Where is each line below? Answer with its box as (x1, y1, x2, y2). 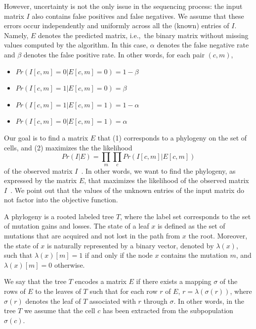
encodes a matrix (75, 276, 127, 286)
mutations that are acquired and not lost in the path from (4, 231, 180, 241)
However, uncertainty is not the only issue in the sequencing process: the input (4, 1, 243, 11)
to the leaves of (35, 286, 81, 296)
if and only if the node (85, 250, 153, 260)
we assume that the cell (24, 305, 95, 316)
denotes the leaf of (25, 295, 81, 306)
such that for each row (89, 286, 158, 296)
